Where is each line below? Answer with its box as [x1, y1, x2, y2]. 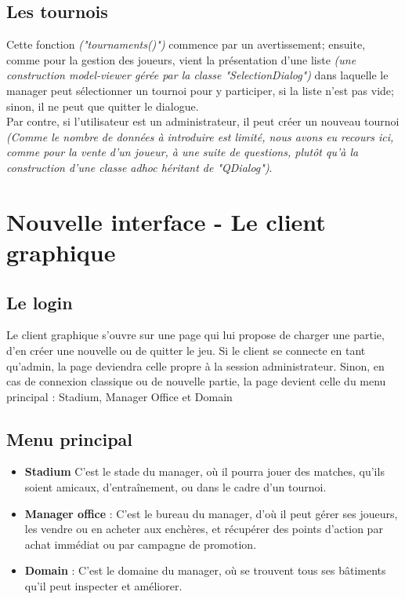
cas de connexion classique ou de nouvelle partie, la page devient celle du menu [6, 373, 386, 389]
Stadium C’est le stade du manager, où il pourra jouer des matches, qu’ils [24, 463, 385, 480]
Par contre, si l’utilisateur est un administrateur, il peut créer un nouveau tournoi [6, 113, 400, 130]
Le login [6, 290, 73, 314]
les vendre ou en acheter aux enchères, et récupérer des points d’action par [24, 520, 383, 537]
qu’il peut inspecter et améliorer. [24, 578, 183, 594]
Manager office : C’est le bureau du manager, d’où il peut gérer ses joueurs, [24, 505, 398, 521]
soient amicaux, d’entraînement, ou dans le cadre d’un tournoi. [24, 479, 327, 495]
